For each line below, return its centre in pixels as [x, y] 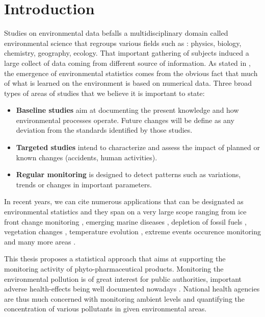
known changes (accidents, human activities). [87, 157]
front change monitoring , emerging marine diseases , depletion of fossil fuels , [125, 221]
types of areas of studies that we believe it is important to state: [104, 93]
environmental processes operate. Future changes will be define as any [125, 120]
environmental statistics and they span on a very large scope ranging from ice [125, 212]
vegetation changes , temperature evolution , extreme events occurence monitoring [132, 231]
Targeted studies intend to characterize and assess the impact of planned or [138, 147]
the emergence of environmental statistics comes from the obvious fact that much [131, 73]
